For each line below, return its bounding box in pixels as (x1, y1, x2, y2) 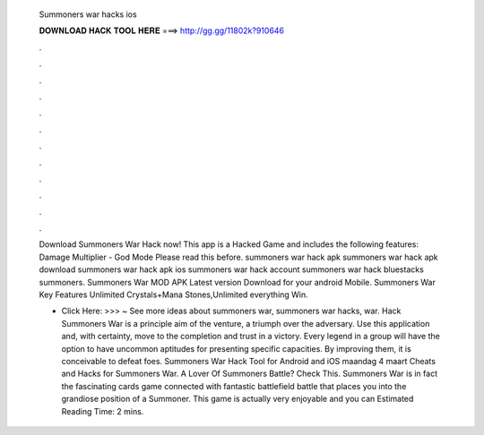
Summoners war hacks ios (39, 9, 138, 20)
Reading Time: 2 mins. (61, 405, 144, 416)
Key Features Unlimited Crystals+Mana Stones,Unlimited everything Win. (39, 289, 308, 300)
